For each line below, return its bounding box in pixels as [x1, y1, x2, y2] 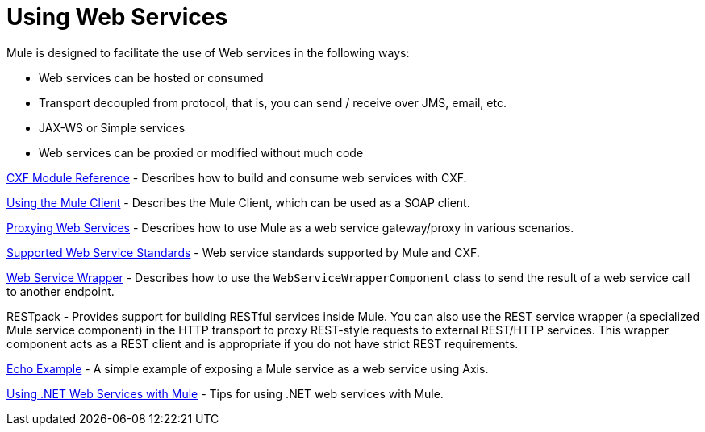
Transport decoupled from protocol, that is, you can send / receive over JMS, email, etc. [39, 95, 507, 110]
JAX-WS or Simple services [39, 120, 186, 135]
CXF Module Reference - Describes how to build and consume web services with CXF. [6, 170, 467, 185]
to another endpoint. [6, 284, 115, 298]
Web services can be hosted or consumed [39, 70, 264, 85]
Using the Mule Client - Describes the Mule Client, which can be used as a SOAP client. [6, 195, 470, 210]
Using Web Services [6, 3, 228, 31]
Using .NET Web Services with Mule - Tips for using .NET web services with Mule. [6, 386, 444, 401]
